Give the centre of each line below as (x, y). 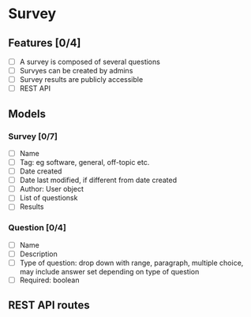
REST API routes (49, 306)
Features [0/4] (45, 43)
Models (27, 114)
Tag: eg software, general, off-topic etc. (84, 162)
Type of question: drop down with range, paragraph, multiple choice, (131, 263)
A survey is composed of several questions (90, 62)
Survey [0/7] (33, 136)
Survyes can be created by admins (76, 71)
